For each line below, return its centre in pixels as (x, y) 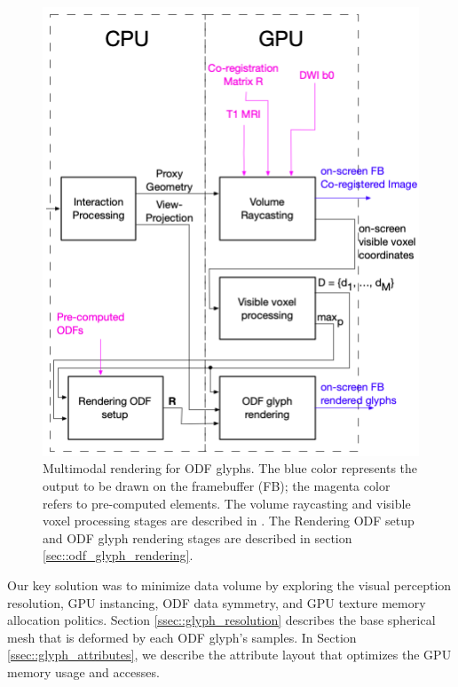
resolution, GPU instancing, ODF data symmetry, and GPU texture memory (217, 602)
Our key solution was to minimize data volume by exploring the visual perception (229, 584)
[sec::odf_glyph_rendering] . (118, 555)
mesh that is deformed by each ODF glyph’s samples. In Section (182, 637)
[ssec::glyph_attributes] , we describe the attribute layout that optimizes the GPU (229, 655)
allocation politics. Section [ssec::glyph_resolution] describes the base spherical (221, 620)
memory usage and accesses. (83, 671)
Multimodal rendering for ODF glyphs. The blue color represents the (230, 468)
